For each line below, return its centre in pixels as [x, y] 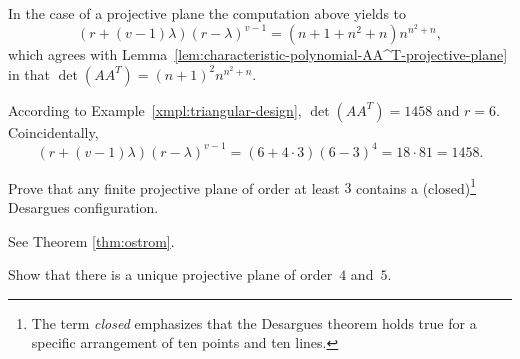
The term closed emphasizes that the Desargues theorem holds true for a [254, 322]
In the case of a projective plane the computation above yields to [207, 13]
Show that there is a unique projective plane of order [170, 274]
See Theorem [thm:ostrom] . [91, 240]
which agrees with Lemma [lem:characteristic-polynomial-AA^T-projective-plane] [258, 54]
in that [29, 73]
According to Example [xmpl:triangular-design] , [155, 109]
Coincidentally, [53, 131]
